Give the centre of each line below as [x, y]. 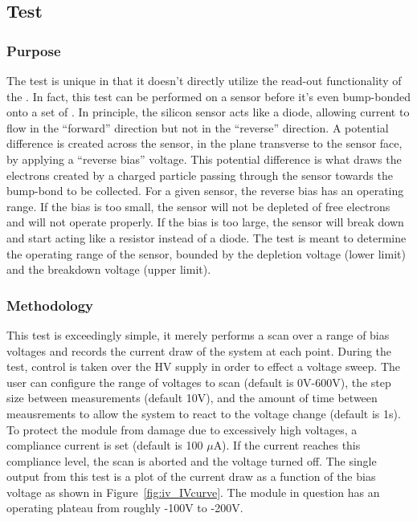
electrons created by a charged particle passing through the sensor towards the [200, 175]
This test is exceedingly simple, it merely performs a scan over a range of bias [198, 334]
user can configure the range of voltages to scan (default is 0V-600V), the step [199, 382]
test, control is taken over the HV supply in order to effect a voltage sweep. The [203, 366]
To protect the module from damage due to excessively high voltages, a [182, 429]
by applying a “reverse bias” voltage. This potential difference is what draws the [204, 159]
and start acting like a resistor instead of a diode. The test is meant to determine [206, 237]
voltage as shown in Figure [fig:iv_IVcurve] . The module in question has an [193, 492]
